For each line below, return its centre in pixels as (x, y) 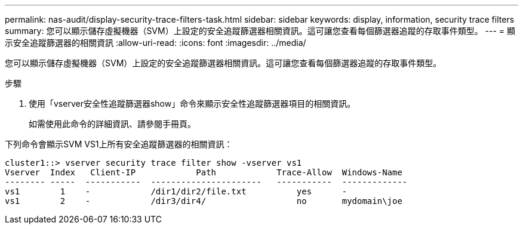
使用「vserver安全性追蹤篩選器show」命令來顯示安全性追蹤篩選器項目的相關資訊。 (192, 103)
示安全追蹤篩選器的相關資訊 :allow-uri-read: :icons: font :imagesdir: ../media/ (156, 43)
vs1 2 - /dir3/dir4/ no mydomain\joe (204, 201)
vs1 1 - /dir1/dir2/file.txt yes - (176, 191)
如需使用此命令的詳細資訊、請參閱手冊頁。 (112, 124)
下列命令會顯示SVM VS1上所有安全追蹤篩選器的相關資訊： (119, 144)
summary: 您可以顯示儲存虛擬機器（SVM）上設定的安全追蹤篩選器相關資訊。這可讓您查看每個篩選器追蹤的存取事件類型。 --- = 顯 (260, 31)
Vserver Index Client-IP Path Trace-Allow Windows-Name (204, 172)
